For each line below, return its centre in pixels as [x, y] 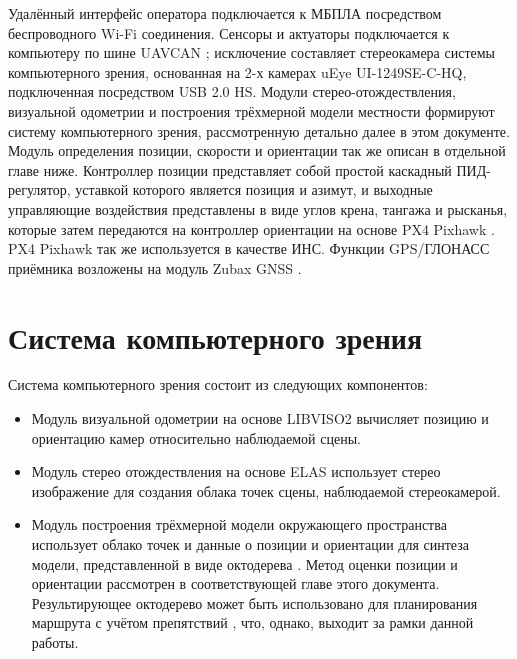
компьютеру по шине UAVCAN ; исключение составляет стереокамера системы [252, 52]
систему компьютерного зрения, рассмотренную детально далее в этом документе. [259, 130]
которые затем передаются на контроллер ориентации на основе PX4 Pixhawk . [251, 228]
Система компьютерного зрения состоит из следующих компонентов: [218, 384]
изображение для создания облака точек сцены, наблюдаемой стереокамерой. [266, 490]
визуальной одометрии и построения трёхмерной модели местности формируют [251, 110]
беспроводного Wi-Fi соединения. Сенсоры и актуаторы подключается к [229, 32]
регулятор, [39, 189]
